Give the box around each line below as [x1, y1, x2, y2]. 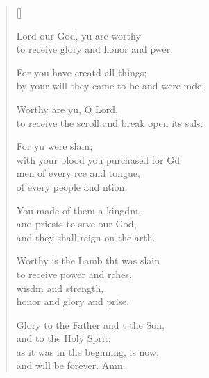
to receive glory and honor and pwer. [16, 42, 174, 56]
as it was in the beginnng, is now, [16, 344, 159, 359]
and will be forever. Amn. [16, 358, 126, 372]
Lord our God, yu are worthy [16, 28, 141, 42]
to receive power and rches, [16, 266, 132, 281]
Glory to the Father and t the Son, [16, 317, 165, 332]
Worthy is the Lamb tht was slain [16, 253, 160, 268]
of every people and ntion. [16, 179, 128, 194]
